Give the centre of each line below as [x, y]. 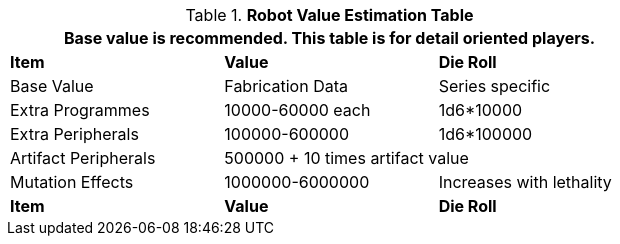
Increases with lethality [525, 182]
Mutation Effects [72, 182]
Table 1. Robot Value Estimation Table [329, 15]
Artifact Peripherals [83, 158]
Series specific [494, 86]
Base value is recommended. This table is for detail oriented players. [329, 38]
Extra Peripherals [74, 134]
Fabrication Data [286, 86]
